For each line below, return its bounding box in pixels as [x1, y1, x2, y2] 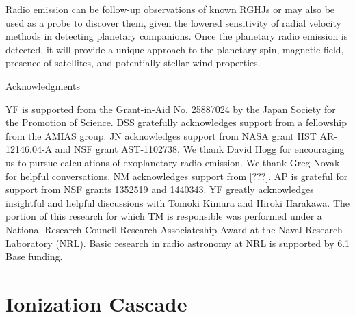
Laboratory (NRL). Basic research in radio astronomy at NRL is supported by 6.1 [5, 236, 350, 250]
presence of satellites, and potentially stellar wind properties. [5, 55, 261, 70]
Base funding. [5, 249, 63, 264]
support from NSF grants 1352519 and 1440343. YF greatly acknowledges [5, 182, 314, 196]
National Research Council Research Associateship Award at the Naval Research [5, 222, 343, 236]
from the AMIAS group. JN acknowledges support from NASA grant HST [5, 128, 317, 142]
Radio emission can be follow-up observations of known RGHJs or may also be [5, 2, 335, 16]
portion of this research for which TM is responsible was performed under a [5, 209, 322, 223]
